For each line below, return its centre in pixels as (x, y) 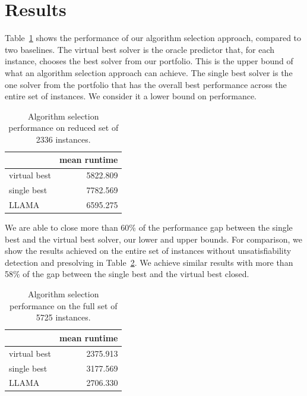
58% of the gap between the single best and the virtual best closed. (127, 274)
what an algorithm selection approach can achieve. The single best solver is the (149, 72)
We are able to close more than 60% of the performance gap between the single (149, 227)
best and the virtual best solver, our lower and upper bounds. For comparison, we (154, 239)
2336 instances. (63, 139)
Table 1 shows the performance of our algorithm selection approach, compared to (153, 38)
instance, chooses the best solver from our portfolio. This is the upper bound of (149, 61)
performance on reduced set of (64, 128)
